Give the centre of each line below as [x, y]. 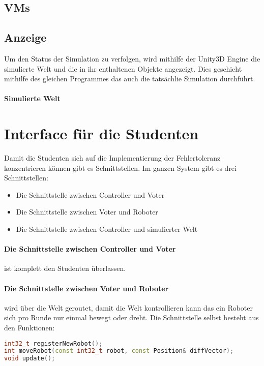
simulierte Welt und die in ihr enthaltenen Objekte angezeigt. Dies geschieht [123, 68]
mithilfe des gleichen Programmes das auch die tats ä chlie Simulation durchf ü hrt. [130, 79]
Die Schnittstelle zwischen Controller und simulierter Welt [107, 229]
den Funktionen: [30, 328]
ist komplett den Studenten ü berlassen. [65, 268]
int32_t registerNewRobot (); [53, 343]
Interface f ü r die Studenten [101, 133]
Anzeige [25, 37]
